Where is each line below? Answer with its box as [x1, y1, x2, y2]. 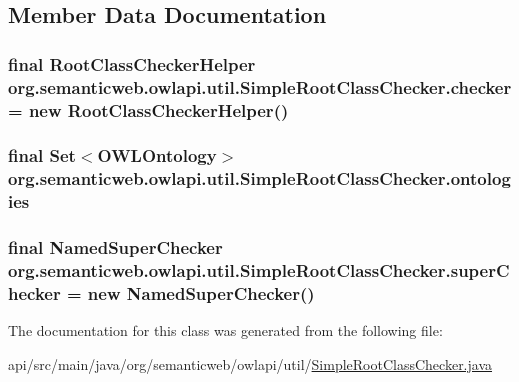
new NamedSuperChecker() [87, 280, 315, 305]
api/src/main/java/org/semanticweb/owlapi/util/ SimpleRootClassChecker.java [8, 353, 493, 374]
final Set [8, 143, 76, 168]
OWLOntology [97, 143, 217, 168]
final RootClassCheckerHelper [8, 51, 256, 76]
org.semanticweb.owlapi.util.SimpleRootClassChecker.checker [8, 74, 512, 99]
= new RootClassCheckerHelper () [8, 97, 289, 122]
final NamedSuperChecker [8, 235, 223, 260]
